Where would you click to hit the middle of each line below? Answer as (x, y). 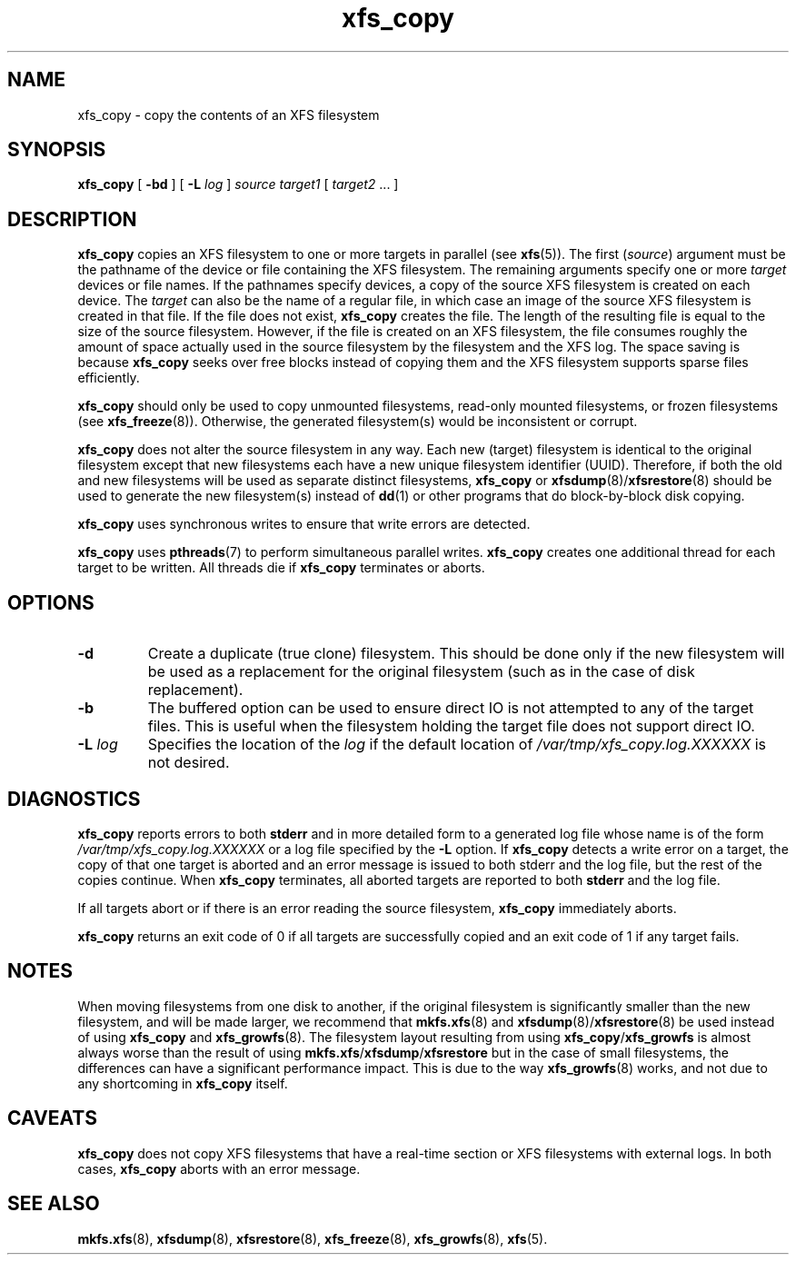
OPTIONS (51, 602)
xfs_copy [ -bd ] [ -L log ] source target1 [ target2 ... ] (238, 184)
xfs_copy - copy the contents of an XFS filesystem (229, 114)
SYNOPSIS (57, 150)
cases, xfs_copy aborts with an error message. (219, 1168)
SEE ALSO (54, 1204)
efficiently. (109, 378)
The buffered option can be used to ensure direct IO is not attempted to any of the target (451, 708)
